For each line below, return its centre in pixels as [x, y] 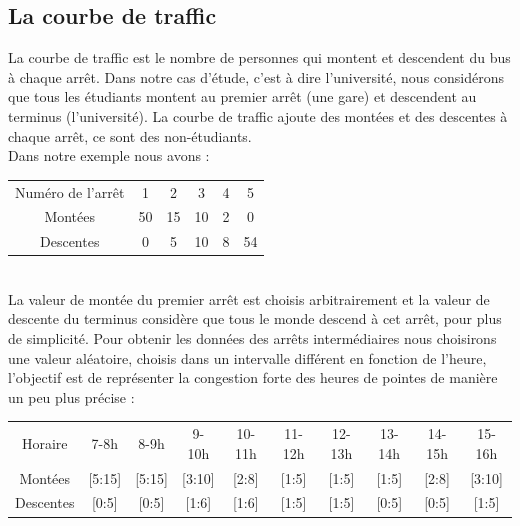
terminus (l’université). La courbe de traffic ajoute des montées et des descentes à [258, 115]
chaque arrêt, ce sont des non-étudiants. [130, 135]
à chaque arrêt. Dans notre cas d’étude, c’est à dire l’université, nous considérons [256, 76]
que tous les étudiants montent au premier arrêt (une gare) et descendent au [242, 96]
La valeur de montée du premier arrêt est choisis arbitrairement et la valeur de [249, 298]
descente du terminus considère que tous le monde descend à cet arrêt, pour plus [255, 318]
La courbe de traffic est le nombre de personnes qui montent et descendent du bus [259, 57]
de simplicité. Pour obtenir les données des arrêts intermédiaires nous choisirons [252, 338]
